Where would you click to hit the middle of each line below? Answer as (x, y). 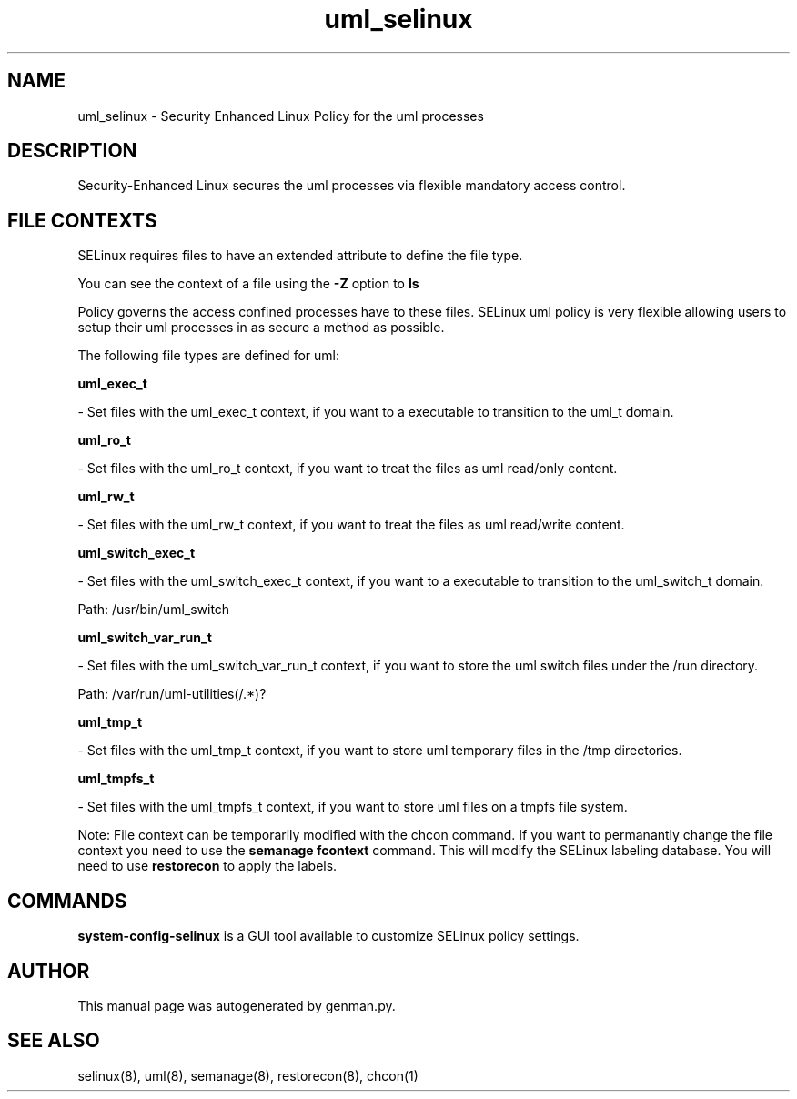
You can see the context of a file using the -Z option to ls (248, 284)
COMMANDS (67, 901)
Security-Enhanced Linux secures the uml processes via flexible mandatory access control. (352, 186)
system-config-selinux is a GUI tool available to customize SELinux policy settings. (328, 936)
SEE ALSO (54, 1041)
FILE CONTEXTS (82, 220)
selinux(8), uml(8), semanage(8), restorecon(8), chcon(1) (248, 1075)
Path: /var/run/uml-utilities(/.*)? (172, 694)
